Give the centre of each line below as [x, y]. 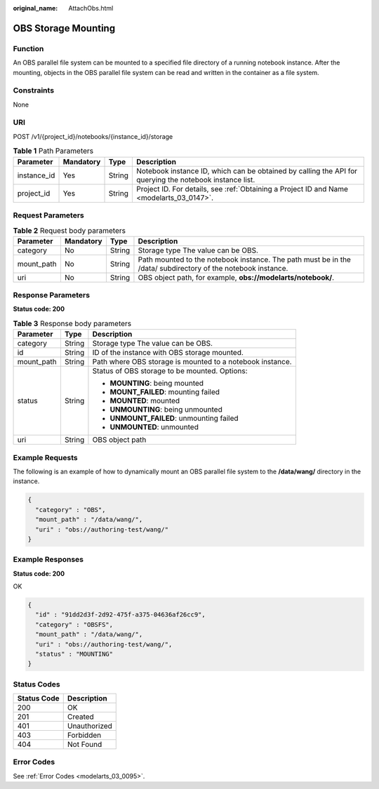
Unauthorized [89, 726]
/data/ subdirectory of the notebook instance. [213, 268]
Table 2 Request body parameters [69, 230]
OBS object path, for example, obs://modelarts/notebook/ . [236, 277]
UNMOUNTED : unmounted [154, 427]
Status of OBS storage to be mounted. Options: [170, 371]
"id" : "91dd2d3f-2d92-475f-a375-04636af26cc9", [121, 615]
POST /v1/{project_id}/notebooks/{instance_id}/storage [93, 136]
